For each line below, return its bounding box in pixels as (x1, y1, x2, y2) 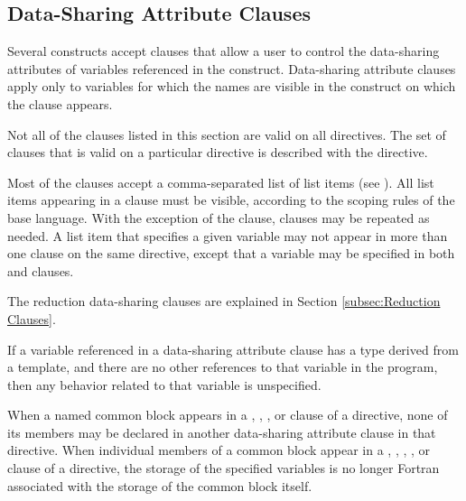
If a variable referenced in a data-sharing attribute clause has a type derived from (7, 339, 459, 358)
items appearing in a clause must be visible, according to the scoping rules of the (7, 190, 455, 209)
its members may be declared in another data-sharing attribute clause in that (7, 422, 436, 441)
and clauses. (7, 261, 74, 280)
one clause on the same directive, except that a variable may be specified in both (7, 244, 455, 263)
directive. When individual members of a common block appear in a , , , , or (7, 441, 431, 459)
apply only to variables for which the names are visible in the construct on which (7, 77, 456, 96)
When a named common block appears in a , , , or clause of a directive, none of (7, 405, 448, 424)
